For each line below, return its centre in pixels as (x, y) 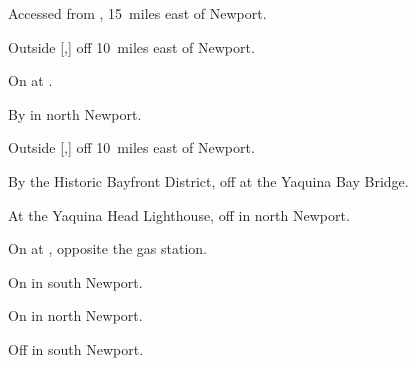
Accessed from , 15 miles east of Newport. (137, 13)
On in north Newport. (75, 315)
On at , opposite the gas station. (107, 248)
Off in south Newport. (76, 348)
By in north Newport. (75, 113)
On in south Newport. (75, 281)
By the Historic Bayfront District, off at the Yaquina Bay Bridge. (208, 180)
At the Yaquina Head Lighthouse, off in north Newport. (179, 214)
